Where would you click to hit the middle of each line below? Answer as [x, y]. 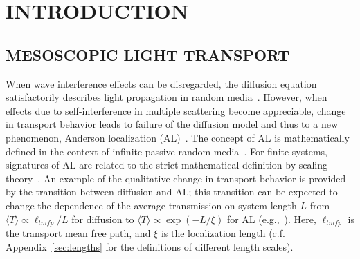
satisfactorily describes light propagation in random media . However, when [166, 97]
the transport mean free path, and [78, 232]
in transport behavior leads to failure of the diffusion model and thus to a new [172, 124]
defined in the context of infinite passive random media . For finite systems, [166, 151]
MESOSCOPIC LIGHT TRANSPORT [148, 54]
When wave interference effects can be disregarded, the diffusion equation [161, 83]
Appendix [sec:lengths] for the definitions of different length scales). [150, 246]
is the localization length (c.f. [223, 232]
